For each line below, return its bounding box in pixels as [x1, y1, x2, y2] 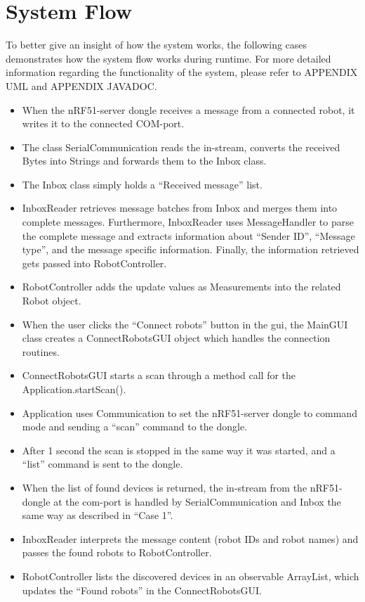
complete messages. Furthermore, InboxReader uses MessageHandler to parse [22, 214, 354, 229]
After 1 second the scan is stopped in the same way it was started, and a [22, 442, 336, 457]
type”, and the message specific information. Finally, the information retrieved [22, 242, 359, 257]
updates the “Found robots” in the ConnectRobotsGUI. [22, 582, 262, 597]
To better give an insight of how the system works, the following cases [6, 37, 307, 52]
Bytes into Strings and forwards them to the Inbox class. [22, 153, 267, 168]
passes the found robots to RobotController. [22, 545, 212, 560]
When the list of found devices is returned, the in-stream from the [22, 480, 307, 494]
